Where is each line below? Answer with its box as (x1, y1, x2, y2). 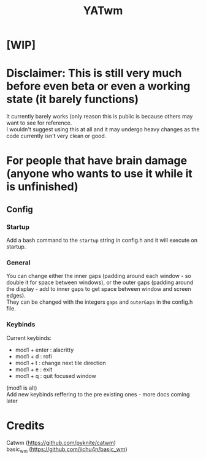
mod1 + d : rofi (15, 352, 52, 360)
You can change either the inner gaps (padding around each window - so (6, 272, 191, 280)
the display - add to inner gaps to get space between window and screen (6, 285, 191, 293)
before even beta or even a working (6, 79, 191, 93)
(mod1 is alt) (6, 384, 37, 391)
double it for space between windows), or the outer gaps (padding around (6, 279, 194, 286)
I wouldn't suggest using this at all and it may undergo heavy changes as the (6, 126, 200, 133)
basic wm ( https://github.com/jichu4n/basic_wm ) (6, 445, 128, 454)
